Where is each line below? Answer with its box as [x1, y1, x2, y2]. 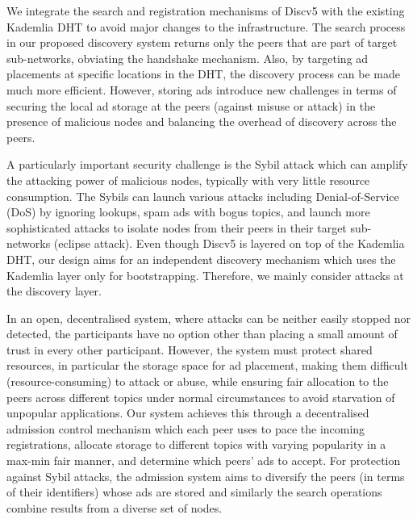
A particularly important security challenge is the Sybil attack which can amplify [6, 156, 408, 173]
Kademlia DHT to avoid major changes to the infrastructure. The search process [6, 18, 406, 35]
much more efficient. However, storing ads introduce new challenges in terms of [6, 81, 397, 98]
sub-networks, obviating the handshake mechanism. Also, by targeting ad [6, 49, 369, 66]
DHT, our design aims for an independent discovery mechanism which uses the [6, 250, 396, 267]
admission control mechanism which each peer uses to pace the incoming [6, 420, 365, 437]
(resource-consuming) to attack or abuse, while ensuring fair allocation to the [6, 373, 389, 390]
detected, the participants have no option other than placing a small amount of [6, 325, 398, 342]
